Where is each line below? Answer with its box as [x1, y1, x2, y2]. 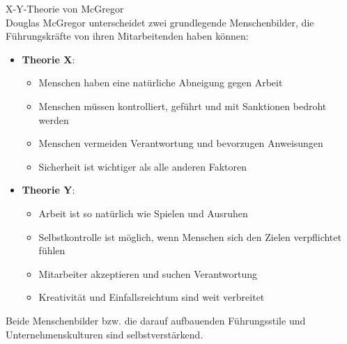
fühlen [38, 243, 65, 258]
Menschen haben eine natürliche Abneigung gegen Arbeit [38, 75, 283, 90]
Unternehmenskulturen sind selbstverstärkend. [6, 327, 203, 341]
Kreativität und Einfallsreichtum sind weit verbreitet [38, 290, 265, 304]
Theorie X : [22, 52, 75, 66]
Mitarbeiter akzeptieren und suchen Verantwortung [38, 266, 257, 281]
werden [38, 112, 69, 127]
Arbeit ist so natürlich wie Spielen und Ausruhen [38, 205, 248, 220]
